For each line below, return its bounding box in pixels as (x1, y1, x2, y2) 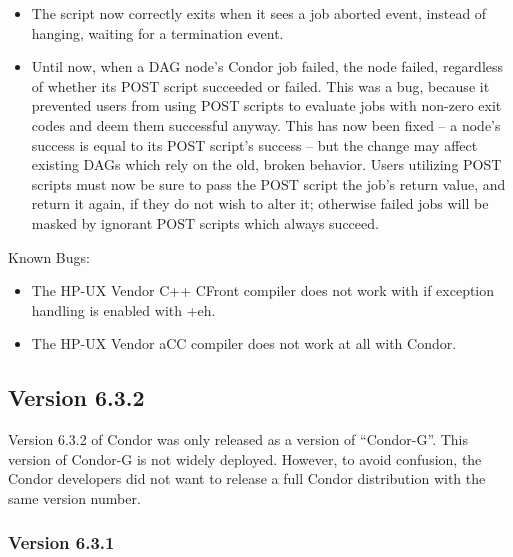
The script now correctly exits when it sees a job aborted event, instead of (31, 3, 487, 23)
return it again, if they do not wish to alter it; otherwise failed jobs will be (31, 193, 489, 214)
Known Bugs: (8, 246, 90, 267)
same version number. (8, 487, 141, 508)
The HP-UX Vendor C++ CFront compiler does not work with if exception (31, 280, 495, 301)
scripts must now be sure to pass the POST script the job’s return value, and (31, 173, 506, 194)
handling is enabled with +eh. (31, 299, 216, 320)
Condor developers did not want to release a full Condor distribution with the (8, 468, 486, 489)
